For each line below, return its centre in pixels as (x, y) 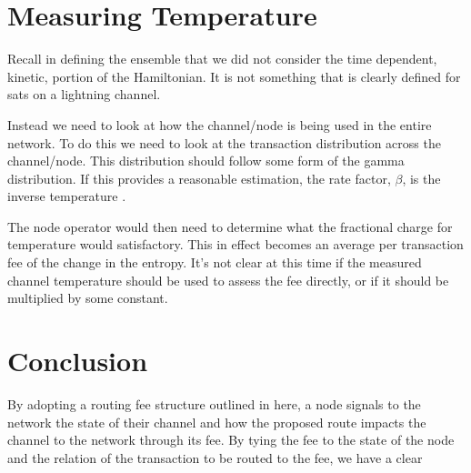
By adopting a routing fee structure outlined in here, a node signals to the (214, 403)
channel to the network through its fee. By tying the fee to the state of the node (231, 440)
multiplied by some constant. (88, 298)
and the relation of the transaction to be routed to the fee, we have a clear (215, 457)
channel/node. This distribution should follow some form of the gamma (206, 161)
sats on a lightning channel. (84, 94)
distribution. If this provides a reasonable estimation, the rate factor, (199, 178)
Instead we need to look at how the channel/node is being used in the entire (220, 124)
